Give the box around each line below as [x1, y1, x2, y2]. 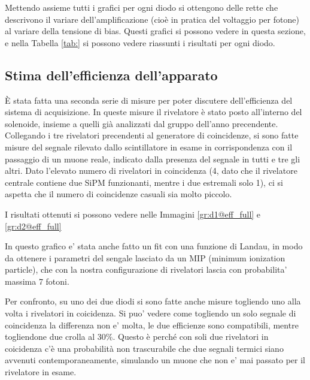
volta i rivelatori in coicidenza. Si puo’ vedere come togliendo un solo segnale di [5, 307, 296, 319]
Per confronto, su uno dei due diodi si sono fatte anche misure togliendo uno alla [5, 295, 301, 307]
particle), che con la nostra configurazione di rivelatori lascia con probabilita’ [5, 263, 287, 276]
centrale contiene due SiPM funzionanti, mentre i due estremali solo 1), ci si [5, 176, 283, 188]
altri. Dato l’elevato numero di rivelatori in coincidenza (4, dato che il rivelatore [5, 164, 297, 177]
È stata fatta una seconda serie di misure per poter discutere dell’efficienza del [5, 94, 293, 106]
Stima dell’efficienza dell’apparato [5, 65, 218, 84]
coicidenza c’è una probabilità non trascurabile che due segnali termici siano [5, 342, 284, 354]
